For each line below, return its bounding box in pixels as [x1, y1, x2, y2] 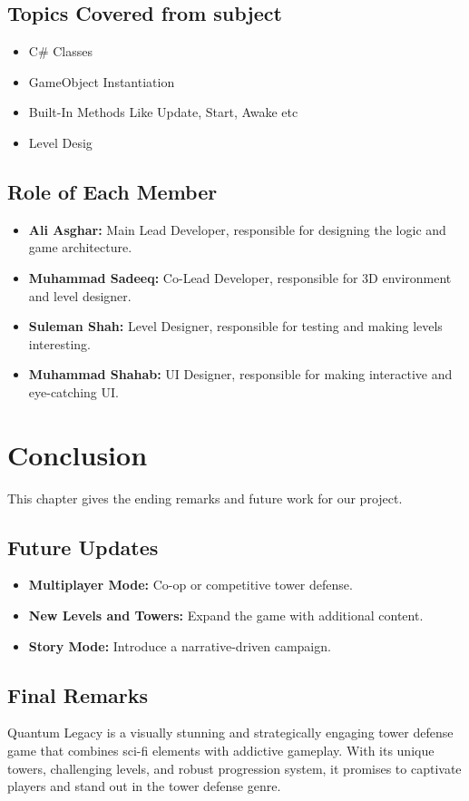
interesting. [28, 334, 91, 353]
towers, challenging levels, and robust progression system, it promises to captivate [7, 758, 462, 777]
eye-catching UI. [28, 382, 119, 401]
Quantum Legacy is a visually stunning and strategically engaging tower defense [7, 723, 454, 742]
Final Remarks [7, 680, 149, 708]
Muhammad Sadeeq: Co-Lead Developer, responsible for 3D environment [28, 268, 452, 287]
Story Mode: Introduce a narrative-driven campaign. [28, 636, 331, 655]
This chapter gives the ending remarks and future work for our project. [7, 488, 403, 507]
